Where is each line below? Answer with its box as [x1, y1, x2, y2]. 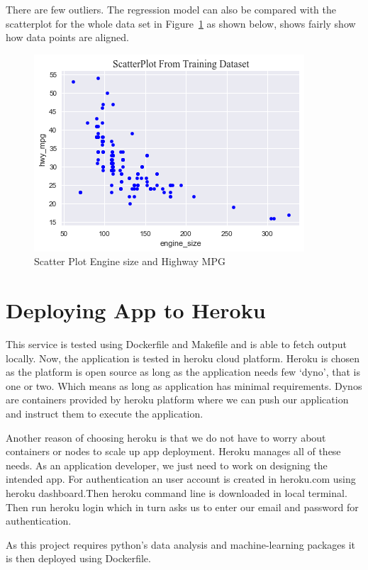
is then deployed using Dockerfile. [6, 551, 151, 566]
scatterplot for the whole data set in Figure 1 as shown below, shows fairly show [6, 16, 356, 30]
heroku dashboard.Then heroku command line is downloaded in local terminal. [6, 486, 347, 501]
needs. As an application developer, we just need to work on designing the [6, 457, 328, 472]
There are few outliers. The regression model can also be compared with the [6, 2, 336, 16]
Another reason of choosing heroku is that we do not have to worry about [6, 430, 326, 445]
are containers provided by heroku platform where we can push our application [6, 392, 349, 407]
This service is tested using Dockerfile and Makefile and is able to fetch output [6, 337, 347, 352]
